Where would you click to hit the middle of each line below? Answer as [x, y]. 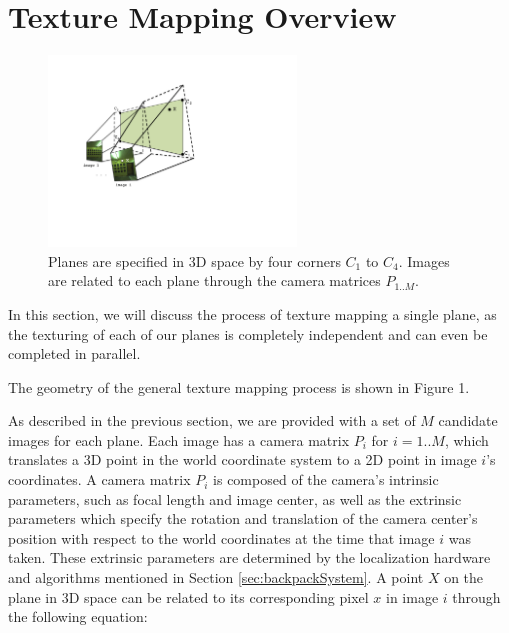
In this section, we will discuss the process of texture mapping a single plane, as [252, 313]
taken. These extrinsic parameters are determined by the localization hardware [249, 557]
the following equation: [78, 616]
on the [464, 577]
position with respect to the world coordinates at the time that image [221, 537]
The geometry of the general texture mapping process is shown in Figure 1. [239, 386]
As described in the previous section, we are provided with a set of [212, 420]
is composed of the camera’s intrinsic [326, 479]
